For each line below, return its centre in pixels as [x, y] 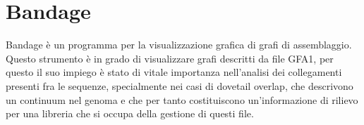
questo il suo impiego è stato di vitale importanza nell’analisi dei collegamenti [174, 72]
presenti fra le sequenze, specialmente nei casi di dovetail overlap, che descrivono [180, 85]
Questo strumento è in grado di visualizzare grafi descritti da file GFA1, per [170, 58]
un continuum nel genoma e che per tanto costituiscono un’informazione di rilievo [182, 99]
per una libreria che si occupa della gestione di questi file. [130, 113]
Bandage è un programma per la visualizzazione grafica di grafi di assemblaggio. [179, 45]
